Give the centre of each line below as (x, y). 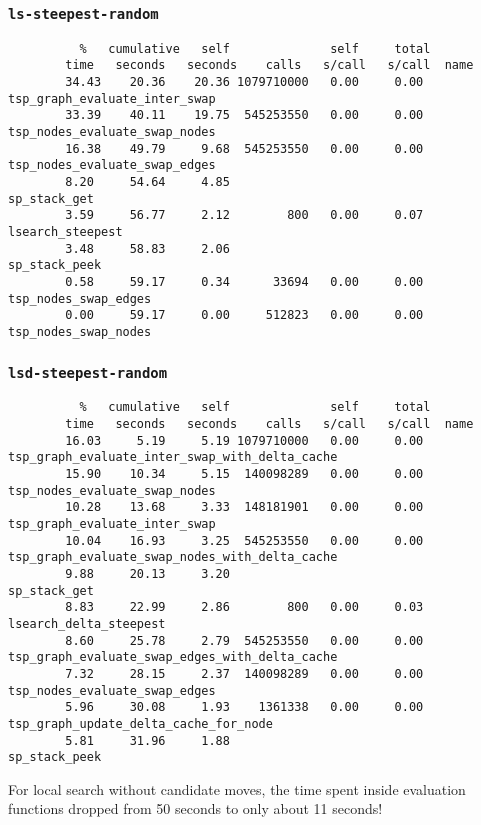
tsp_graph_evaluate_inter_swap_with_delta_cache (173, 457)
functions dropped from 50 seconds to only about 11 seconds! (195, 808)
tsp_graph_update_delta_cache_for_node (140, 723)
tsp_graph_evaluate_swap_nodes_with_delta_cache (173, 557)
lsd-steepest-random (88, 372)
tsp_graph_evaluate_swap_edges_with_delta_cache (173, 657)
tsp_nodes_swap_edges (80, 298)
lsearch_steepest (65, 232)
